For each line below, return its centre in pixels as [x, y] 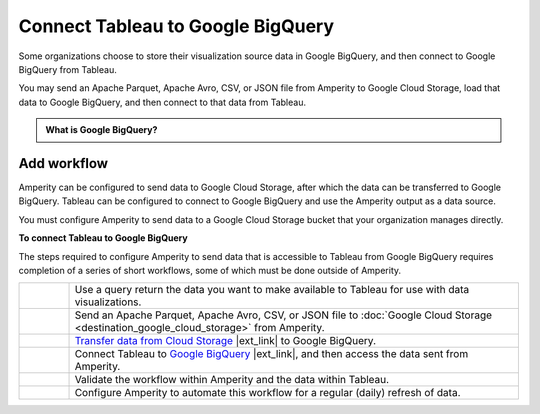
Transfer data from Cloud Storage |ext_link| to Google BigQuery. [225, 341]
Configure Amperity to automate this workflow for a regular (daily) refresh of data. [267, 393]
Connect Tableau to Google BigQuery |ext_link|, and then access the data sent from [271, 354]
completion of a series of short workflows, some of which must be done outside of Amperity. [210, 270]
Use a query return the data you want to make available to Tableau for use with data [272, 290]
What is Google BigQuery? [101, 130]
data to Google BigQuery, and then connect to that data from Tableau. [162, 102]
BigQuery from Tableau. [67, 69]
